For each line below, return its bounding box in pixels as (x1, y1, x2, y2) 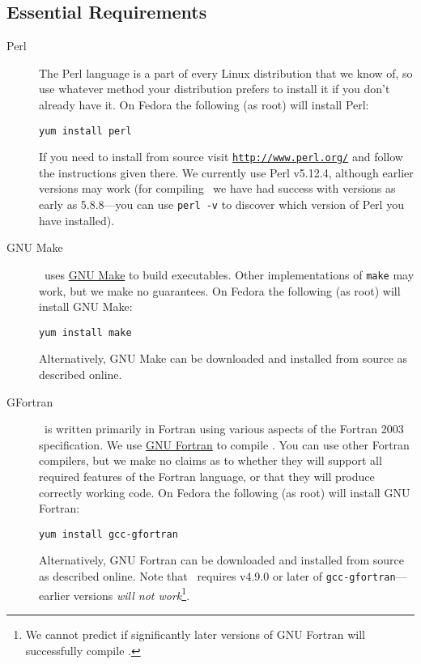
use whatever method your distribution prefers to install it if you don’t (39, 80, 390, 97)
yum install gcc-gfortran (39, 528, 178, 540)
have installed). (39, 211, 115, 228)
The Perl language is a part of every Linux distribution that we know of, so (39, 64, 413, 81)
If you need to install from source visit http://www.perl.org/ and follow (39, 148, 403, 165)
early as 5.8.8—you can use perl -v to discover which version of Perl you (39, 196, 404, 213)
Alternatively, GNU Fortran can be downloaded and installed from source (39, 551, 405, 568)
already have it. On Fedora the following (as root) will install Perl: (39, 96, 369, 113)
